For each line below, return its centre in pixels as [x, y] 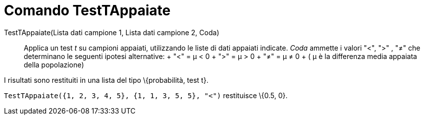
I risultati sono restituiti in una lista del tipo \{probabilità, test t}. [106, 80]
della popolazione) [54, 64]
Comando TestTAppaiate [87, 10]
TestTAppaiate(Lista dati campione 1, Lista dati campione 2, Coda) [112, 32]
